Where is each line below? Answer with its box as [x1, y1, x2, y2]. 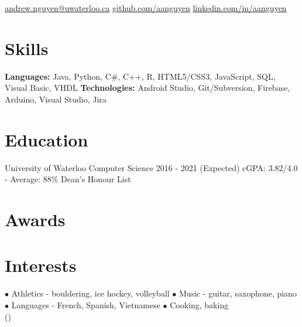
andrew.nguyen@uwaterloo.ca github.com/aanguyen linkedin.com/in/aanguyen [5, 2, 287, 13]
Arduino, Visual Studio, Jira [5, 93, 107, 105]
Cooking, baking [170, 298, 229, 311]
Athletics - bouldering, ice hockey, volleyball [11, 287, 170, 299]
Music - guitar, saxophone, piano [179, 287, 297, 299]
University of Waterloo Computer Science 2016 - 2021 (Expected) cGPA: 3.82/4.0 [5, 161, 298, 173]
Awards [5, 207, 66, 231]
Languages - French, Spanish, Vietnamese [11, 298, 160, 311]
